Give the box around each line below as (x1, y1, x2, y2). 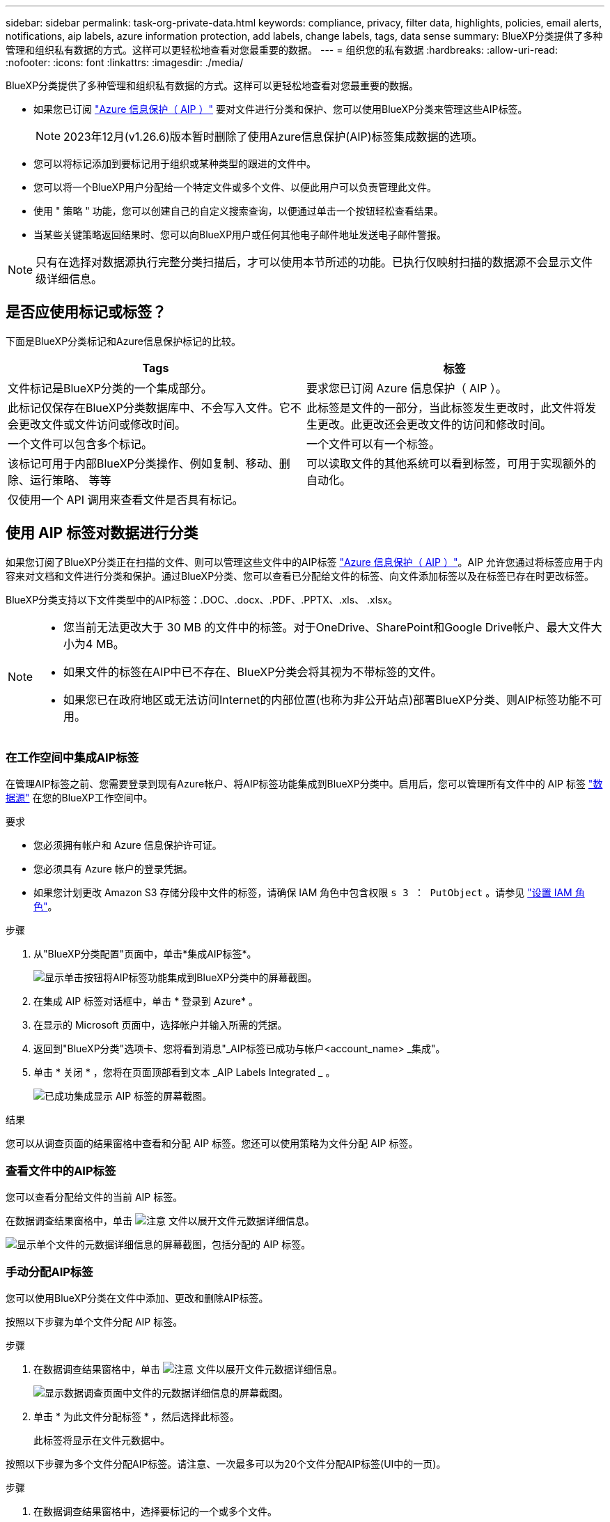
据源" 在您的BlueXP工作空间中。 (6, 792, 153, 804)
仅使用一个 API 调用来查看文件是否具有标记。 (8, 492, 244, 507)
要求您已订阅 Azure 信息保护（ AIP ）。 (306, 380, 507, 395)
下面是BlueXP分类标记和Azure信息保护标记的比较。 (6, 335, 241, 347)
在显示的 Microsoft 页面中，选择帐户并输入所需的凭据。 (33, 1019, 288, 1031)
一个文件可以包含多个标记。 (8, 436, 153, 451)
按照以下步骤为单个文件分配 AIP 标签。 (6, 1315, 183, 1328)
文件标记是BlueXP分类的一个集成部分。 (8, 380, 212, 395)
